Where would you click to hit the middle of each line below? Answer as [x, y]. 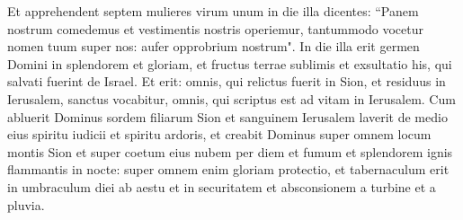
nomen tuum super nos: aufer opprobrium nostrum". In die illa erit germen [214, 46]
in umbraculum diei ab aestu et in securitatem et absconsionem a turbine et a [222, 186]
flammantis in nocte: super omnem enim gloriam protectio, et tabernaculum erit [228, 169]
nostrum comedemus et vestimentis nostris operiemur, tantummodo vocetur [216, 28]
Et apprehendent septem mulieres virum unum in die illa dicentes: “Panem [213, 11]
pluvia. [26, 204]
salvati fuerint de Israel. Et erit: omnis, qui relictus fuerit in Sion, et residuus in [227, 81]
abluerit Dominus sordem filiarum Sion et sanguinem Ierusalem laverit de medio [227, 116]
